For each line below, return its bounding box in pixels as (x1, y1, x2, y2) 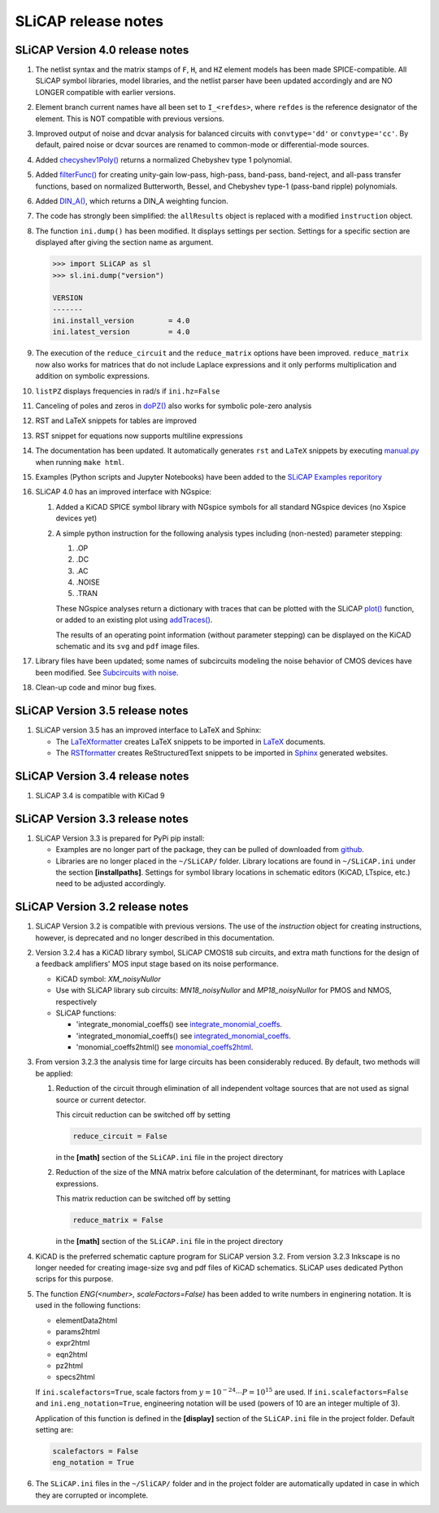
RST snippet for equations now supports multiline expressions (35, 431, 244, 441)
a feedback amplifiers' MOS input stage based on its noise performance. (35, 959, 279, 969)
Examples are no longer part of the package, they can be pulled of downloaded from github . (55, 845, 365, 854)
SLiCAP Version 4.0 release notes (15, 43, 189, 57)
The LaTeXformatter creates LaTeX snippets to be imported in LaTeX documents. (55, 737, 326, 746)
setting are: (35, 1425, 73, 1435)
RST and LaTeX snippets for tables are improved (35, 415, 197, 426)
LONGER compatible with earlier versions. (35, 87, 176, 97)
